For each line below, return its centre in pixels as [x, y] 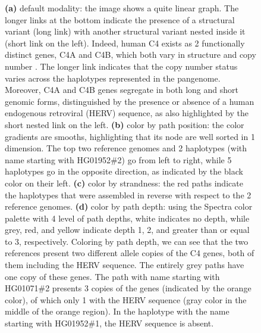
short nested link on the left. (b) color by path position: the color [125, 124]
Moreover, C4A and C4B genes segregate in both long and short [122, 90]
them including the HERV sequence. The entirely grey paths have [125, 265]
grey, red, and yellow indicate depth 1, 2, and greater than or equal [127, 230]
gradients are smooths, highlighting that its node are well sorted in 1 [130, 136]
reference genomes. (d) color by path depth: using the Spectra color [129, 206]
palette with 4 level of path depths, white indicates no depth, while [127, 218]
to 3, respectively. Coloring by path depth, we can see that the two [127, 241]
